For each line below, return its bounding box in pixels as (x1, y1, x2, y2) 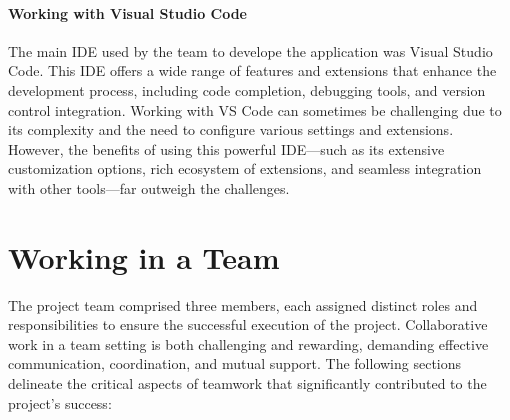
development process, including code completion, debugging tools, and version (8, 79, 486, 100)
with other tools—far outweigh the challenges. (8, 177, 290, 198)
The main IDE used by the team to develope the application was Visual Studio (8, 40, 493, 61)
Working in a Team (8, 236, 280, 277)
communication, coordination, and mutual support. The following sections (8, 353, 462, 374)
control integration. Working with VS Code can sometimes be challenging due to (8, 99, 502, 120)
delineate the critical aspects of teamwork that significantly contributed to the (8, 373, 487, 394)
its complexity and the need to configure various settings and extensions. (8, 119, 454, 140)
